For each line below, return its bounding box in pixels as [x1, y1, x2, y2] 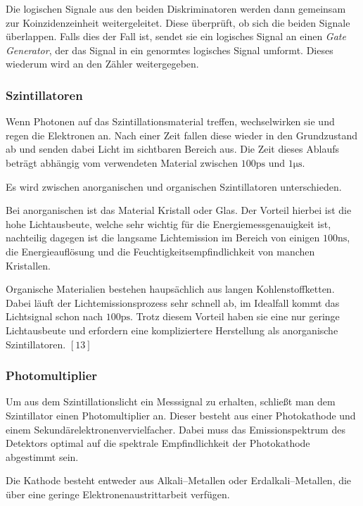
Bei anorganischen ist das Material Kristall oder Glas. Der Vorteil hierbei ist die [6, 203, 352, 217]
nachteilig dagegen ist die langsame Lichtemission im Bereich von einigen [6, 230, 320, 245]
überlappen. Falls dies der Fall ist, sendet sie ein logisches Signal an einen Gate [6, 29, 346, 44]
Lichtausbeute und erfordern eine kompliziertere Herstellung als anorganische [6, 322, 338, 337]
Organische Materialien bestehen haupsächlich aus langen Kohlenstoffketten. [6, 282, 335, 296]
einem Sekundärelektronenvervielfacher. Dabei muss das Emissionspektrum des [6, 422, 345, 436]
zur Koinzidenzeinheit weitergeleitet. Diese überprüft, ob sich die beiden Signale [6, 15, 350, 30]
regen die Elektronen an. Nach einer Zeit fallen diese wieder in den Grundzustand [6, 127, 357, 142]
